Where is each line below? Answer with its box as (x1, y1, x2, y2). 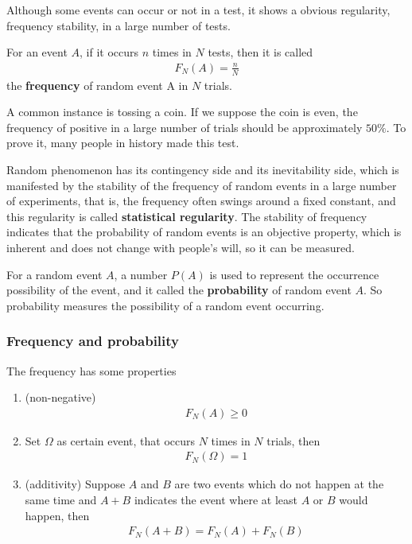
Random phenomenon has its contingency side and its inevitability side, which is (6, 161, 399, 178)
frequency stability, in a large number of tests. (6, 17, 231, 33)
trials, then (266, 432, 321, 449)
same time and (25, 492, 97, 508)
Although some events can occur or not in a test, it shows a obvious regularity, (6, 2, 391, 17)
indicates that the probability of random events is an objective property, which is (6, 223, 402, 240)
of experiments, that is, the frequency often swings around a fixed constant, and (6, 192, 396, 209)
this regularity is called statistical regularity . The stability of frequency (6, 208, 367, 224)
